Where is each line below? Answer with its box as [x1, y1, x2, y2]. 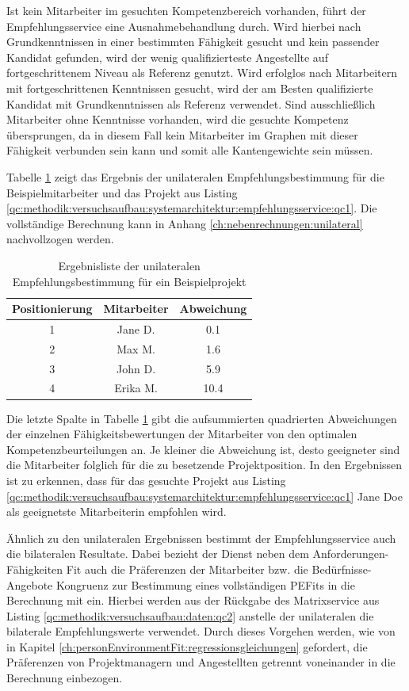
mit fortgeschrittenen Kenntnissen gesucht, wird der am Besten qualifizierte [6, 79, 373, 96]
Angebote [6, 576, 53, 593]
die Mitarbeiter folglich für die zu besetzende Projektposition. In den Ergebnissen [6, 456, 403, 473]
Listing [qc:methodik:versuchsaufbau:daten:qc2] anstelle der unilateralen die [6, 607, 374, 624]
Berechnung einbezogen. [6, 670, 123, 686]
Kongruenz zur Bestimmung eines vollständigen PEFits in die [55, 576, 355, 593]
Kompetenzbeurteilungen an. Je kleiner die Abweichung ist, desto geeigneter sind [6, 441, 400, 457]
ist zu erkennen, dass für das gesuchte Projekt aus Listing [6, 471, 286, 488]
